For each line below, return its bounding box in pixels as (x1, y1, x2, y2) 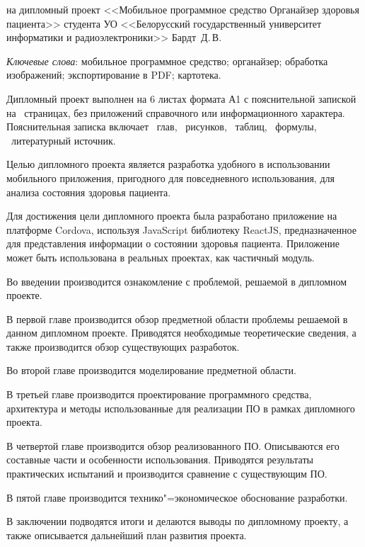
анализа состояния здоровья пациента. (6, 184, 171, 199)
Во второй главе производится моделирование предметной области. (6, 363, 296, 378)
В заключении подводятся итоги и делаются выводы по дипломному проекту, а (6, 514, 349, 529)
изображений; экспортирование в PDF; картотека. (6, 67, 221, 82)
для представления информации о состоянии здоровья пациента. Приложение (6, 236, 340, 251)
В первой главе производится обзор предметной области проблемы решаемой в (6, 311, 348, 326)
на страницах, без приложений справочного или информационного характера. (6, 105, 345, 120)
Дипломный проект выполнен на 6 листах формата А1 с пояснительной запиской (6, 91, 357, 106)
